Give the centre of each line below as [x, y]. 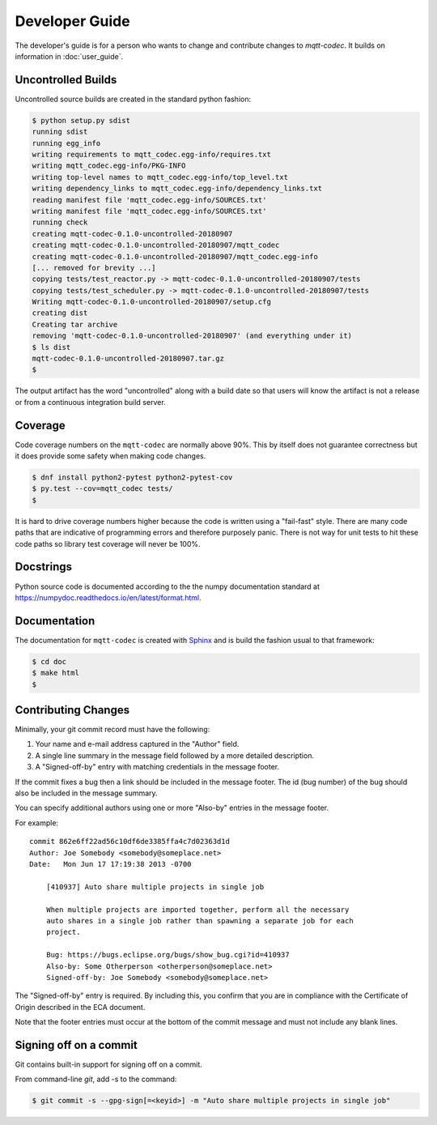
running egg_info [66, 143]
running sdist [60, 132]
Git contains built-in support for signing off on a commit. [108, 1064]
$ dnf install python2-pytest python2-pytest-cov [132, 477]
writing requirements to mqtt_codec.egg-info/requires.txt [151, 154]
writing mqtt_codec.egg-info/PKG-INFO [109, 166]
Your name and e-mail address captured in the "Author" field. [137, 744]
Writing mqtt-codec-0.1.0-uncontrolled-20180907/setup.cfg [151, 302]
